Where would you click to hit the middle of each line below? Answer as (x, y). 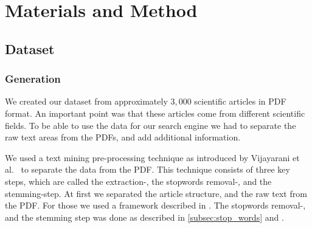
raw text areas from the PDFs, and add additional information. (123, 137)
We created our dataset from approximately (86, 101)
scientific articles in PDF (240, 101)
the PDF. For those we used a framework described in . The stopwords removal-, (155, 205)
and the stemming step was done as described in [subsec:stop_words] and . (144, 217)
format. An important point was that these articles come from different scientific (155, 113)
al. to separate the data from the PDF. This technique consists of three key (147, 169)
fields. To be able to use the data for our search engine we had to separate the (151, 125)
